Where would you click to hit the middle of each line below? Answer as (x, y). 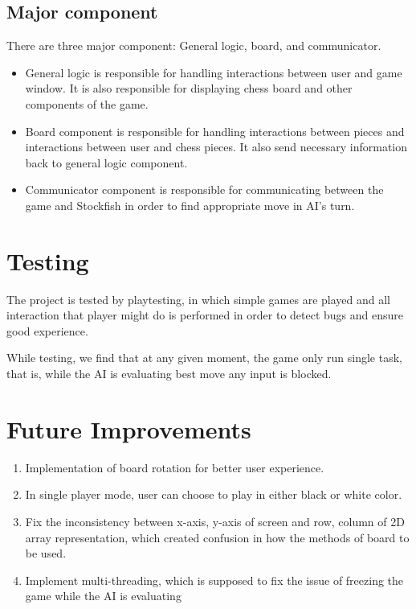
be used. (46, 553)
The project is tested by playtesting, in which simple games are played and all (198, 299)
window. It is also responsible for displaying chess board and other (189, 88)
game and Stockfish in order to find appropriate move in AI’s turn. (190, 205)
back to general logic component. (106, 162)
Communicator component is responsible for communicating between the (204, 189)
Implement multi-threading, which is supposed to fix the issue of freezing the (214, 580)
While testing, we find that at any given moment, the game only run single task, (204, 358)
